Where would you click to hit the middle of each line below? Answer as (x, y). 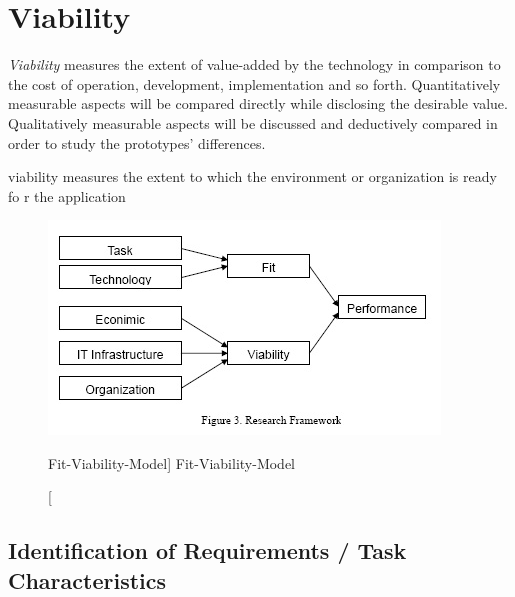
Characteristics (87, 579)
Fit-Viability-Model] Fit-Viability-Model (172, 462)
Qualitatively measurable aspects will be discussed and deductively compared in (253, 122)
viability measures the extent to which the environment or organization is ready (252, 176)
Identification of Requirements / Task (207, 550)
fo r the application (67, 195)
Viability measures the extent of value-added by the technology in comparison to (254, 64)
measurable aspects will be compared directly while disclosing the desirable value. (258, 103)
